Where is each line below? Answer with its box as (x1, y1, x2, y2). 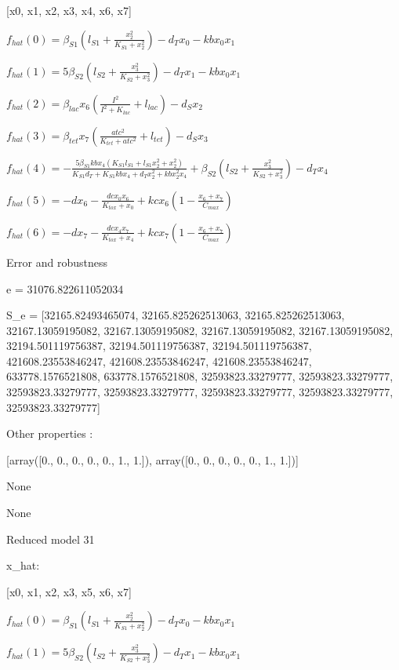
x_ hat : (6, 557, 40, 574)
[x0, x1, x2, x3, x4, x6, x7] (6, 2, 132, 18)
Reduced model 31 (6, 530, 95, 547)
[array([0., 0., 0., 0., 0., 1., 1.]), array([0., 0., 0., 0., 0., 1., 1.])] (6, 451, 299, 468)
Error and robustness (6, 253, 107, 270)
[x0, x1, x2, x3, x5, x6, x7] (6, 583, 132, 599)
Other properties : (6, 425, 93, 442)
